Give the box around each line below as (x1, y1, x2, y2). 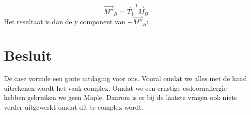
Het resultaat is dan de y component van (4, 16, 125, 27)
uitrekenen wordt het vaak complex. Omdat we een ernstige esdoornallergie (4, 82, 227, 93)
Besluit (4, 45, 52, 65)
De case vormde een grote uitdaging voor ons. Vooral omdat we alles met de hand (4, 73, 247, 83)
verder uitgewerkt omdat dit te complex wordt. (4, 101, 143, 112)
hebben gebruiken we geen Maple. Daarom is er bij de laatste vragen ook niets (4, 92, 237, 102)
